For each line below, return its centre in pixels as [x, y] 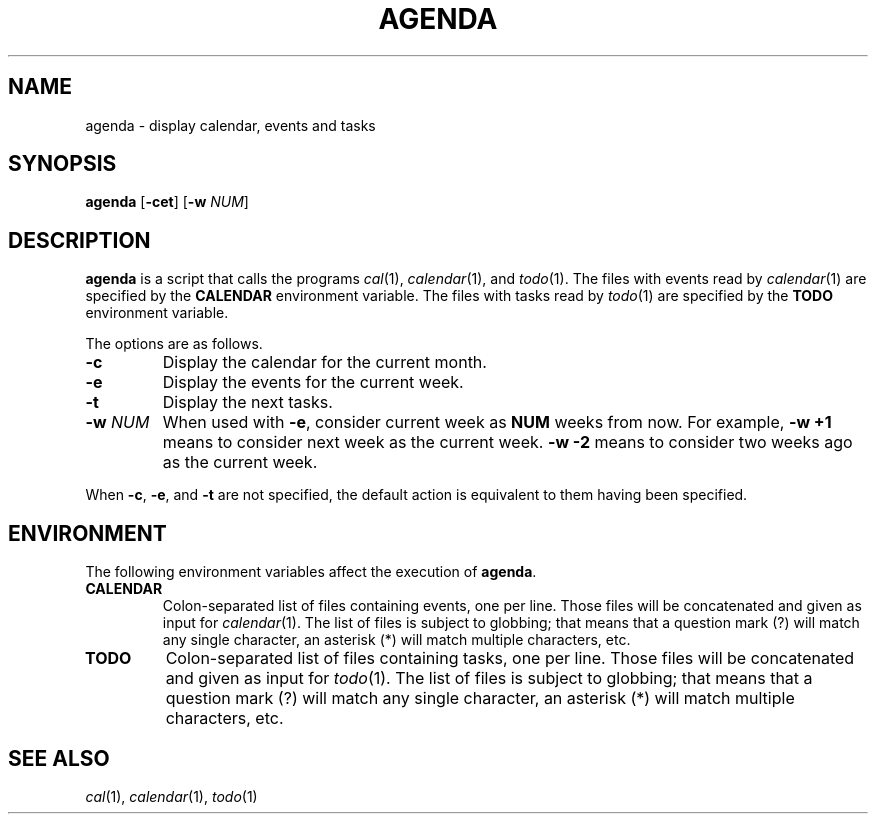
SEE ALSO [59, 758]
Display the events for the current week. [313, 382]
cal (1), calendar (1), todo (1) [171, 796]
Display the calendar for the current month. [324, 362]
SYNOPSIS [62, 164]
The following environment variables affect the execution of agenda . [311, 572]
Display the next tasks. [247, 402]
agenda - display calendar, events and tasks [230, 125]
